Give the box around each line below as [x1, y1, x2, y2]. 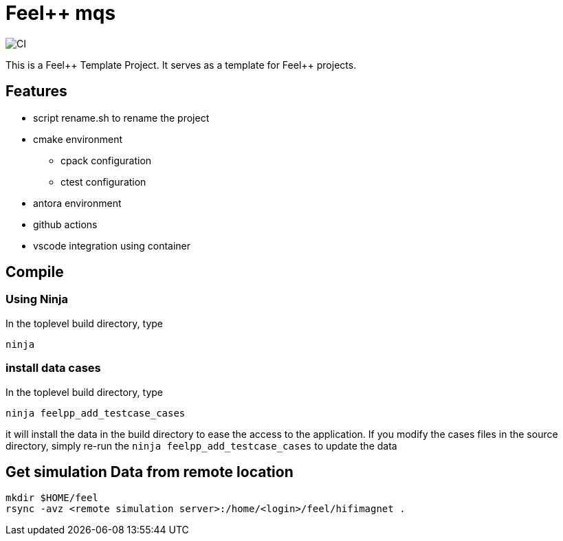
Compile [5, 263, 64, 281]
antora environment [33, 197, 122, 209]
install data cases [5, 361, 101, 375]
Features [5, 82, 67, 100]
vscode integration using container [33, 239, 191, 252]
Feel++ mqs [5, 1, 116, 25]
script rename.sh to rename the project [33, 111, 210, 124]
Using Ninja [5, 292, 68, 307]
